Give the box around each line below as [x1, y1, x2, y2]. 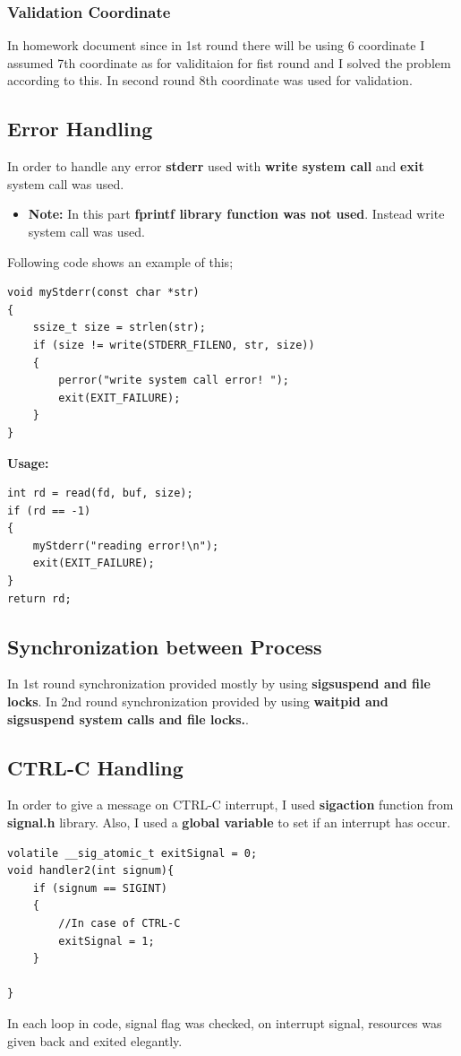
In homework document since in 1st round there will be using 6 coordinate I [7, 36, 425, 55]
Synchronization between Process [7, 632, 322, 660]
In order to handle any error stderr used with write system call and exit [7, 157, 424, 176]
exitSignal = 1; [58, 934, 155, 948]
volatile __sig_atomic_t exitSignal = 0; [7, 846, 258, 860]
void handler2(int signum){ [7, 864, 175, 878]
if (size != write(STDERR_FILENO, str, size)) [32, 338, 315, 351]
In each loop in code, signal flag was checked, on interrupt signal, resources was [7, 1013, 442, 1032]
